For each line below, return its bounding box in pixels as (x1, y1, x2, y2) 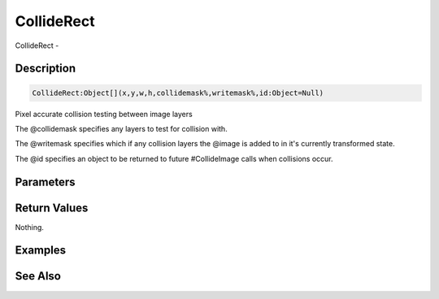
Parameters (15, 175, 76, 188)
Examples (15, 244, 67, 258)
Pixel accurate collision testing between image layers (15, 109, 193, 119)
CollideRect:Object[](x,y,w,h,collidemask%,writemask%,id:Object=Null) (32, 88, 324, 97)
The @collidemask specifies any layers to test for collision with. (15, 123, 228, 133)
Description (15, 62, 76, 76)
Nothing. (15, 222, 45, 232)
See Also (15, 269, 61, 284)
